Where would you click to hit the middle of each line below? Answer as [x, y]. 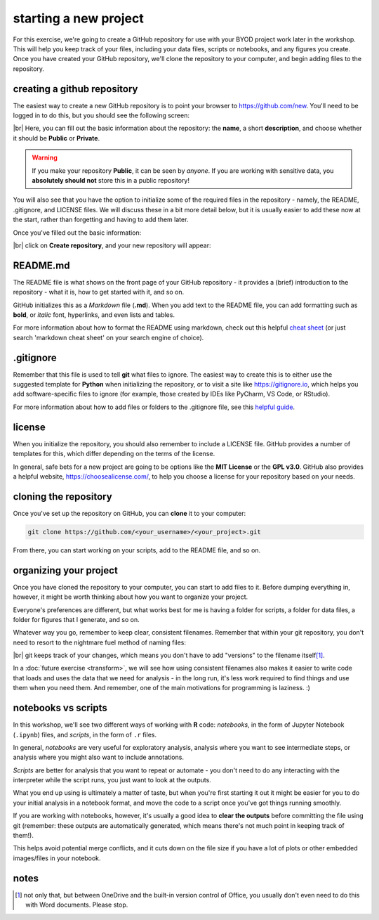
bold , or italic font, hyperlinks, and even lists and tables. [94, 315]
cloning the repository [62, 497]
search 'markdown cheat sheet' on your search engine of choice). [108, 337]
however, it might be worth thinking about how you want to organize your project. [131, 597]
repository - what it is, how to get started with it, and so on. [99, 292]
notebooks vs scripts [60, 708]
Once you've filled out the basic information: [77, 233]
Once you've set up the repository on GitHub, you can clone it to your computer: [129, 513]
